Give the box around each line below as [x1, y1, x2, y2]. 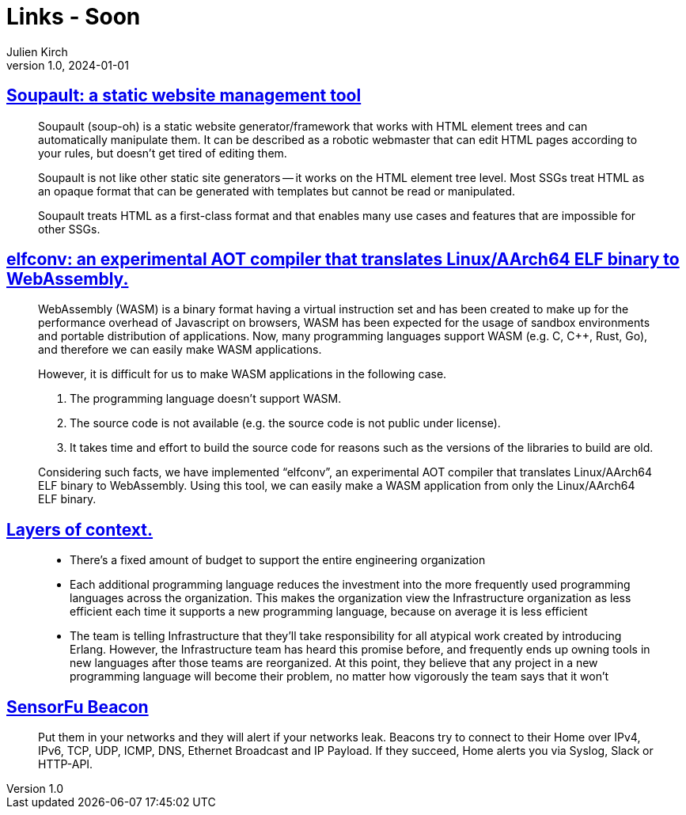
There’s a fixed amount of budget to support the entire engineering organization [70, 553, 486, 567]
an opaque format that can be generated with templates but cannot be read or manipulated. [38, 184, 515, 198]
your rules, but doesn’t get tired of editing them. [38, 146, 287, 160]
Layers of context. [6, 519, 153, 540]
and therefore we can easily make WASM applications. [38, 343, 322, 357]
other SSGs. [38, 222, 100, 236]
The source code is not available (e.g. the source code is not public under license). [70, 416, 501, 430]
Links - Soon [6, 3, 141, 30]
